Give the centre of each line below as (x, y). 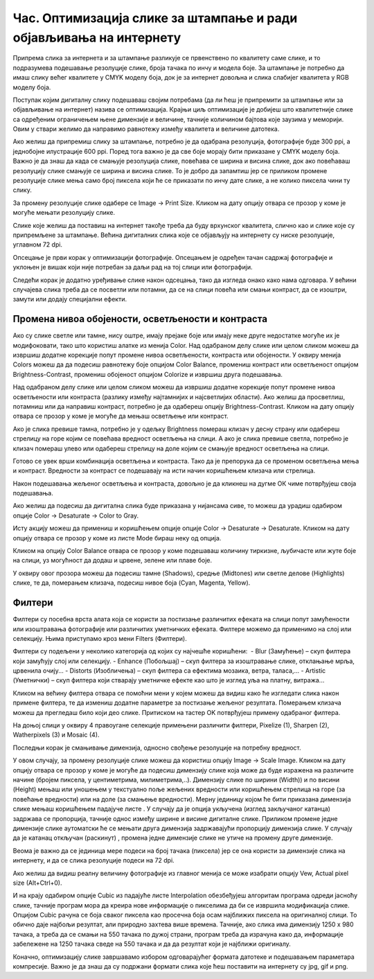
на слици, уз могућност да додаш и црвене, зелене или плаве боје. (113, 561)
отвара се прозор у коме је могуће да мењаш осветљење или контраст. (121, 416)
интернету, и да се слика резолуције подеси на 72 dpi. (93, 861)
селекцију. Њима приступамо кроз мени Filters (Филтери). (100, 638)
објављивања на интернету (97, 37)
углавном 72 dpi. (37, 245)
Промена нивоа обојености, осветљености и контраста (140, 319)
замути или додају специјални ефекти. (70, 299)
